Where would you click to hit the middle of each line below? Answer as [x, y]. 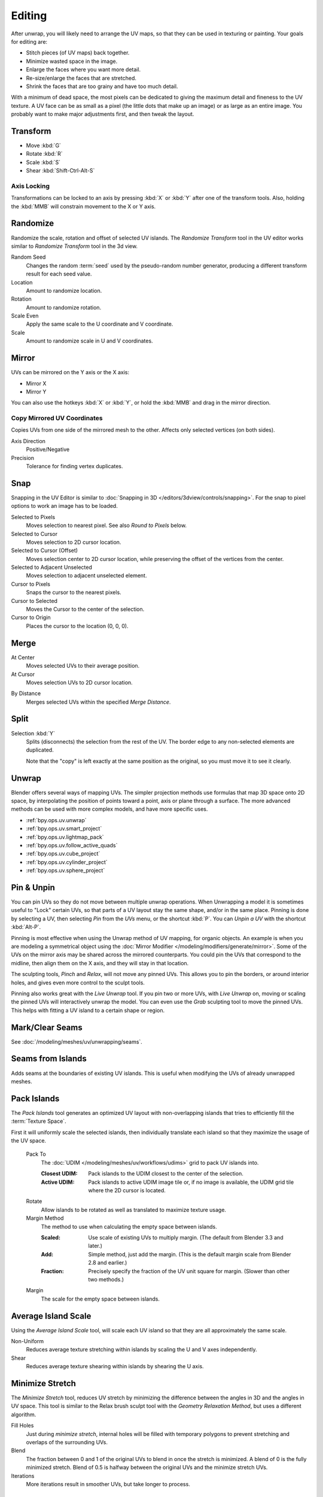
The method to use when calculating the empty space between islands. [129, 1226]
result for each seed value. [59, 274]
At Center [23, 657]
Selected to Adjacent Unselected [51, 567]
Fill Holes [22, 1426]
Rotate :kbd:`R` [44, 154]
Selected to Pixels [33, 517]
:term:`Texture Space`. [39, 1121]
